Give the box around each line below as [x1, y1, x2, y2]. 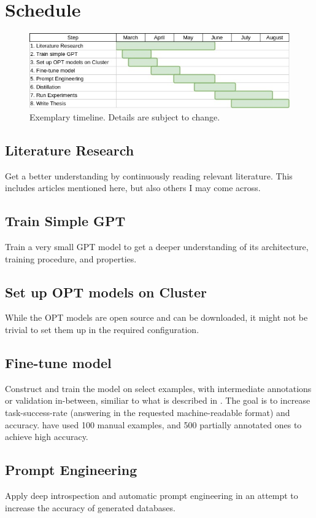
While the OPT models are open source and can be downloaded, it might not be [5, 311, 308, 324]
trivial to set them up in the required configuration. [5, 323, 199, 336]
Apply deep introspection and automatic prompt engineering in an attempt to [5, 489, 298, 501]
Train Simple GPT [5, 211, 126, 230]
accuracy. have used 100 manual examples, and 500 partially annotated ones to [5, 418, 302, 431]
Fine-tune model [5, 353, 112, 372]
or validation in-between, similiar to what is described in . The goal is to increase [5, 394, 310, 407]
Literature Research [5, 140, 134, 159]
